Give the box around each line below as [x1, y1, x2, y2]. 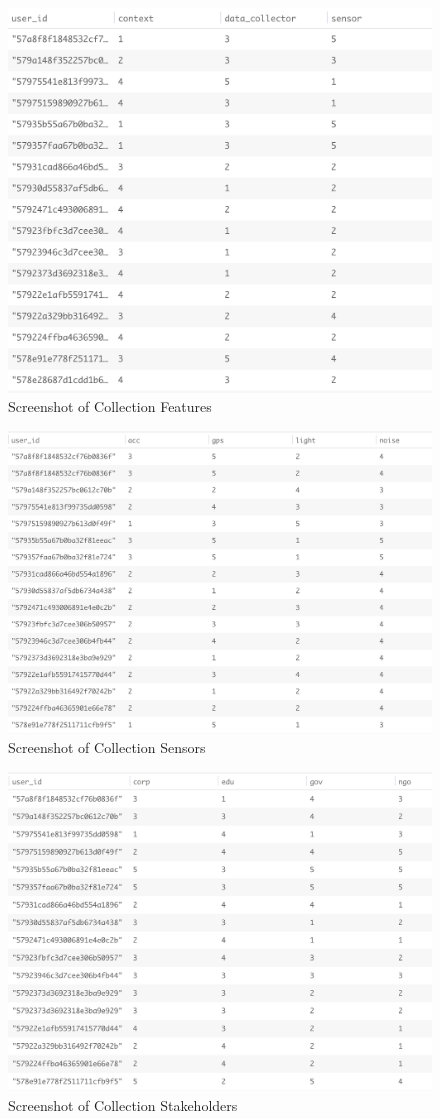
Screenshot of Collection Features [8, 396, 212, 417]
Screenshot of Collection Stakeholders [8, 1094, 238, 1115]
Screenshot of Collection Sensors [8, 737, 206, 758]
